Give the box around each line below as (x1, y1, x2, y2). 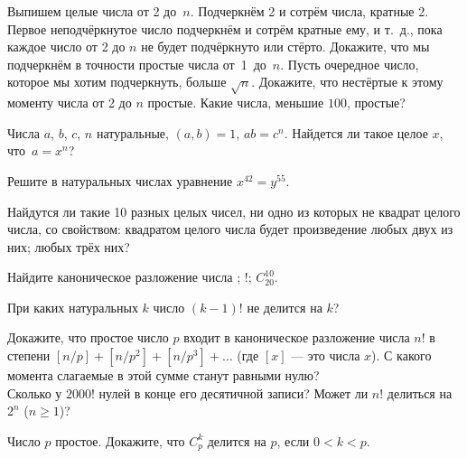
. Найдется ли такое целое (284, 123, 428, 142)
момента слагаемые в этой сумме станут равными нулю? (7, 366, 320, 385)
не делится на (247, 297, 322, 316)
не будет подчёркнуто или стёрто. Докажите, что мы (141, 37, 430, 56)
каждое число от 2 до (7, 37, 126, 56)
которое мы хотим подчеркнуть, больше (7, 72, 227, 91)
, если (276, 431, 310, 450)
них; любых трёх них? (7, 237, 130, 256)
